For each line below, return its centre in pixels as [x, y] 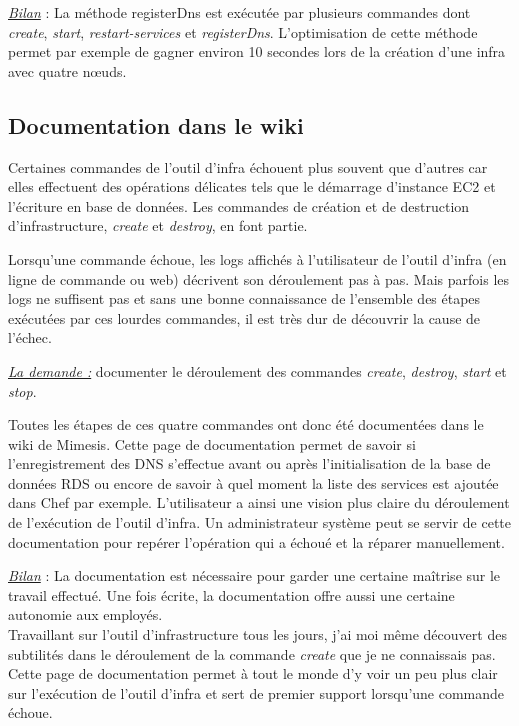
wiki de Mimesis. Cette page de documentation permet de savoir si [212, 443]
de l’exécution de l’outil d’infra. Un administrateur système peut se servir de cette [260, 522]
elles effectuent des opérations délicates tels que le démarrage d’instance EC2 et [252, 186]
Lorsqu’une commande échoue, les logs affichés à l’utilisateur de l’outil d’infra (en [257, 258]
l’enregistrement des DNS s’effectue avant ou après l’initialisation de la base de [249, 463]
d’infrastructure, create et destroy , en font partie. [158, 225]
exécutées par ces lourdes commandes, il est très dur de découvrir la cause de [244, 317]
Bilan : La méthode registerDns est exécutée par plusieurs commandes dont [239, 12]
